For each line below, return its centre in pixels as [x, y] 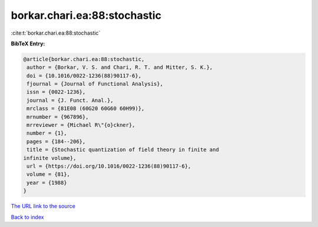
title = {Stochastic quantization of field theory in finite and [123, 150]
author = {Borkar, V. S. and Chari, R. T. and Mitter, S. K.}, [120, 67]
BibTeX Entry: [28, 44]
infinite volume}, [50, 158]
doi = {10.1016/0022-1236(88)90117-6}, [84, 76]
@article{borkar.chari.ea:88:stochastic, [84, 59]
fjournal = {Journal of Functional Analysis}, [95, 84]
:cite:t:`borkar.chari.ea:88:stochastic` [56, 33]
